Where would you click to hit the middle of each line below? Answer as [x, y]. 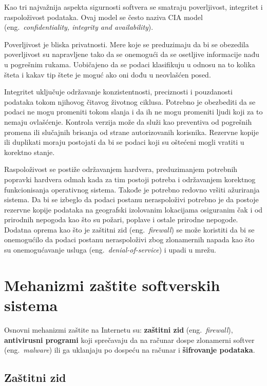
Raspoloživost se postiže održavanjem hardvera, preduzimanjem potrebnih [121, 169]
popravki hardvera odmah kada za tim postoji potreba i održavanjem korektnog [130, 179]
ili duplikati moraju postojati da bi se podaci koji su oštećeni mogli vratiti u [124, 142]
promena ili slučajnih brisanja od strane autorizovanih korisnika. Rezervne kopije [131, 132]
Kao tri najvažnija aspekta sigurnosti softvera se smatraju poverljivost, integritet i [133, 7]
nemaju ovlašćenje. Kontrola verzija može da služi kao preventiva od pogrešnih [128, 121]
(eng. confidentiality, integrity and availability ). [79, 27]
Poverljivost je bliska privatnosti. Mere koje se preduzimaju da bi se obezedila [127, 44]
